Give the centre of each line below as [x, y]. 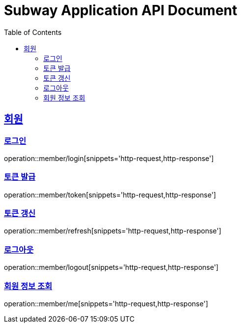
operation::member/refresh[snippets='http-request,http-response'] [113, 231]
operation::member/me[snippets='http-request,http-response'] [106, 303]
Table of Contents [33, 32]
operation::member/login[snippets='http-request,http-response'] [109, 158]
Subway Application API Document [121, 10]
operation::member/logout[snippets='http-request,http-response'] [111, 267]
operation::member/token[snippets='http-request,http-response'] [110, 195]
